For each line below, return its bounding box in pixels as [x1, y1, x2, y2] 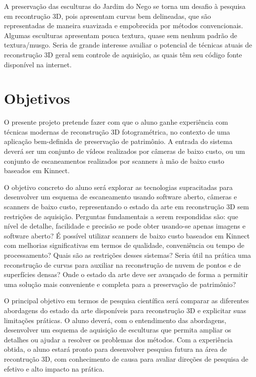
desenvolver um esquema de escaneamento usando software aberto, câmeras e [4, 191, 237, 202]
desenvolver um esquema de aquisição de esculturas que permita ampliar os [4, 325, 231, 335]
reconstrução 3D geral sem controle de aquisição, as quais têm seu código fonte [4, 49, 242, 59]
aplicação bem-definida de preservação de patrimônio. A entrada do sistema [4, 136, 233, 146]
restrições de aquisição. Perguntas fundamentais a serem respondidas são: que [4, 211, 238, 221]
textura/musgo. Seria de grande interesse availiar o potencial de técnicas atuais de [4, 40, 252, 50]
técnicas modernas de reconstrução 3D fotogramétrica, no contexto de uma [4, 126, 230, 137]
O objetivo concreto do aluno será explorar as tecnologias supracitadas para [4, 182, 233, 192]
